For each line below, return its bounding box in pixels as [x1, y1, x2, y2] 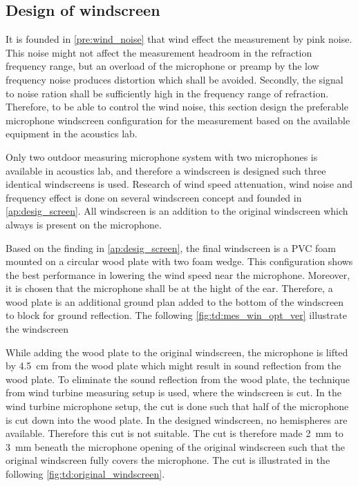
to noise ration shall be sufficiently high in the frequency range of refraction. [6, 86, 329, 100]
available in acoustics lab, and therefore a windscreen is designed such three [6, 163, 326, 177]
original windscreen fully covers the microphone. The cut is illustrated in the [6, 453, 330, 467]
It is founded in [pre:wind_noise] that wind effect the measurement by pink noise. [6, 32, 352, 46]
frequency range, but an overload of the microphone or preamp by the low [6, 59, 319, 73]
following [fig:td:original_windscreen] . [6, 467, 165, 481]
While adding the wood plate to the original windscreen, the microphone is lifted [6, 344, 348, 359]
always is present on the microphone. [6, 217, 162, 231]
